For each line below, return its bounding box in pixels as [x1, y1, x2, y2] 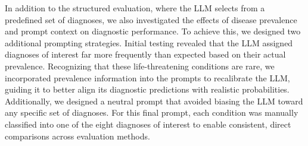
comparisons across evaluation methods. [5, 129, 150, 142]
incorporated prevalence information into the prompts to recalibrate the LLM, [5, 71, 290, 84]
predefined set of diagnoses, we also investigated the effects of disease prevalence [5, 13, 297, 26]
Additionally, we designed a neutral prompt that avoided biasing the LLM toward [5, 94, 303, 107]
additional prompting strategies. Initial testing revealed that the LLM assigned [5, 36, 293, 49]
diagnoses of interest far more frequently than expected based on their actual [5, 48, 286, 61]
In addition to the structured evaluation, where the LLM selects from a [5, 2, 265, 14]
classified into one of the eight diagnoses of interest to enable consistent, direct [5, 118, 291, 130]
